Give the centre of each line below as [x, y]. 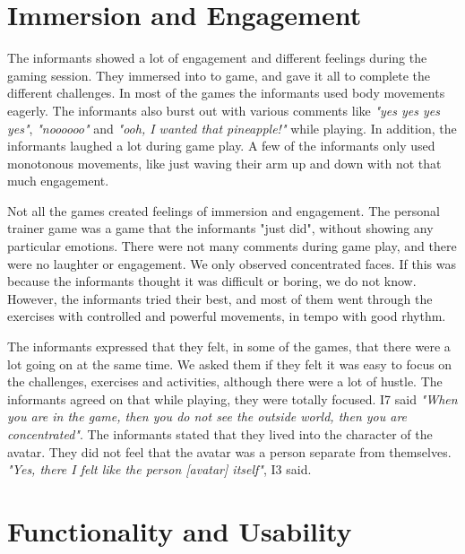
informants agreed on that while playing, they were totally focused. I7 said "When [232, 398]
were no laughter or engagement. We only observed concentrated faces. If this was [232, 263]
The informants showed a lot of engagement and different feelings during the [217, 58]
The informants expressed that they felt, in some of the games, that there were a [229, 346]
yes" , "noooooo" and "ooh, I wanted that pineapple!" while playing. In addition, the [232, 128]
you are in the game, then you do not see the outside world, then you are [207, 416]
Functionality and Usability [180, 530]
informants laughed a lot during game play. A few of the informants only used [221, 146]
